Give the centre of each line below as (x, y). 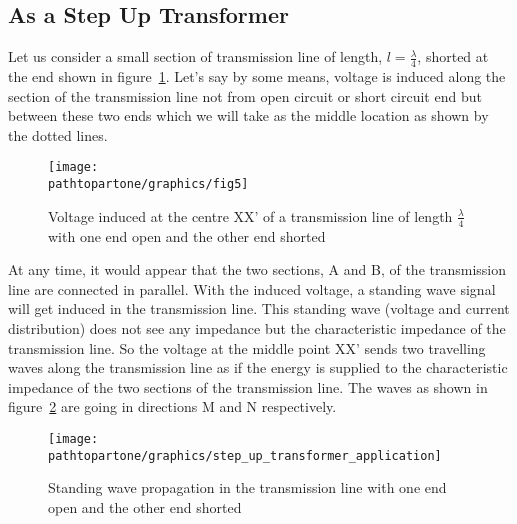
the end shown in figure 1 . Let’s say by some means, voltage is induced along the (257, 76)
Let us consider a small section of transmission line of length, (195, 56)
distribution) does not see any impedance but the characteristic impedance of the (257, 327)
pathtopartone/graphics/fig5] (148, 184)
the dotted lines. (58, 134)
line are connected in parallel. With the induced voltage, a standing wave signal (252, 288)
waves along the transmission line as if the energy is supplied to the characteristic (258, 367)
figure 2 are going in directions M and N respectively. (172, 406)
